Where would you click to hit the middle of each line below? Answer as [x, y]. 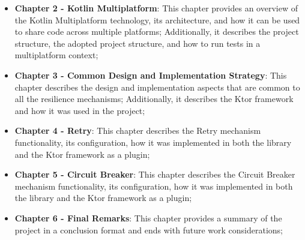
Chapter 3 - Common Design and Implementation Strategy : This [151, 75]
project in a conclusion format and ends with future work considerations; [149, 229]
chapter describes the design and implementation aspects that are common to [157, 87]
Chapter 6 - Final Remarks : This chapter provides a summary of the [148, 217]
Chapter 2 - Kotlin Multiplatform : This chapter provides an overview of [156, 8]
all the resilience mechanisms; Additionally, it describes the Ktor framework [154, 99]
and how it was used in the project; [80, 110]
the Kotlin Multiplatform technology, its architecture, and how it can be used [157, 19]
